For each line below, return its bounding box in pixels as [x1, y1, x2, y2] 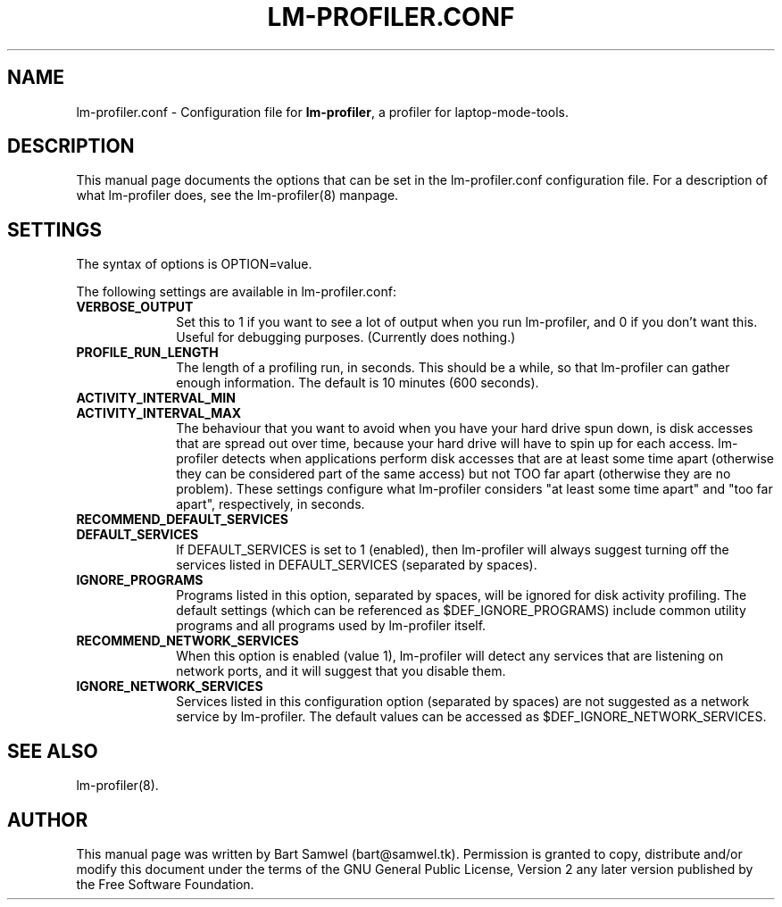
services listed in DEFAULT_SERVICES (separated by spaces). [176, 557, 537, 573]
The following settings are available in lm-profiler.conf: [76, 284, 396, 300]
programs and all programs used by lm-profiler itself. [176, 618, 487, 634]
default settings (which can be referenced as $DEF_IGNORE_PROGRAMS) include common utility [176, 603, 746, 619]
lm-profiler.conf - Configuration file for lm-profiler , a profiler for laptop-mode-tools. [76, 104, 569, 120]
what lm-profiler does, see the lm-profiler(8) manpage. [76, 187, 399, 204]
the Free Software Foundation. [76, 876, 254, 892]
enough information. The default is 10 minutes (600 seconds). [176, 375, 539, 391]
